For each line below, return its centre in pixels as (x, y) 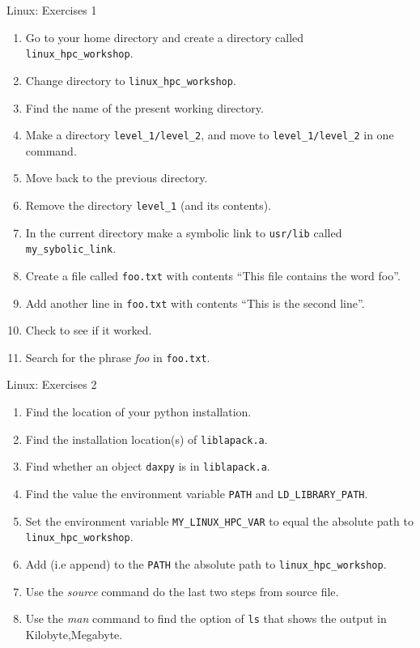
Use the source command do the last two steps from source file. (182, 591)
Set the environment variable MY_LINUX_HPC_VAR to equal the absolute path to (219, 520)
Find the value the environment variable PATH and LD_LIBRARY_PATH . (197, 493)
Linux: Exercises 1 (52, 10)
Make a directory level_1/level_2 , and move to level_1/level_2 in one (210, 135)
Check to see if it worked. (89, 330)
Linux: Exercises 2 (52, 384)
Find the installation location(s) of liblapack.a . (146, 439)
